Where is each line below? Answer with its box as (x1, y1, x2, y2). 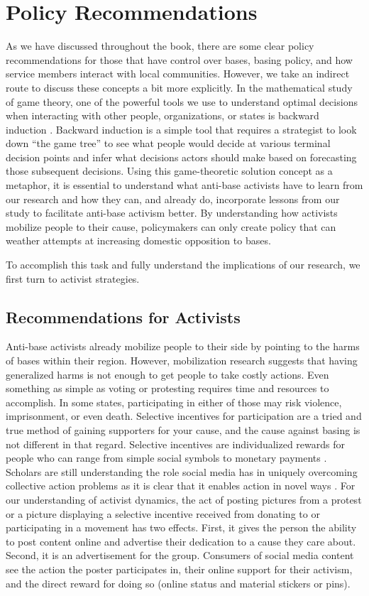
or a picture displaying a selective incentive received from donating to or (6, 506, 320, 521)
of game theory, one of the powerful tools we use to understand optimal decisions (6, 94, 358, 109)
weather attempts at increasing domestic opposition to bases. (6, 233, 271, 248)
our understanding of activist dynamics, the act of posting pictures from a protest (6, 492, 362, 506)
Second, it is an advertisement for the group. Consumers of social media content (6, 548, 354, 563)
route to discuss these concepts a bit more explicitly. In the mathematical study (6, 80, 353, 94)
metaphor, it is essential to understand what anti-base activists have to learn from (6, 178, 363, 193)
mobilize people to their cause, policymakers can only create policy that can (6, 219, 336, 234)
